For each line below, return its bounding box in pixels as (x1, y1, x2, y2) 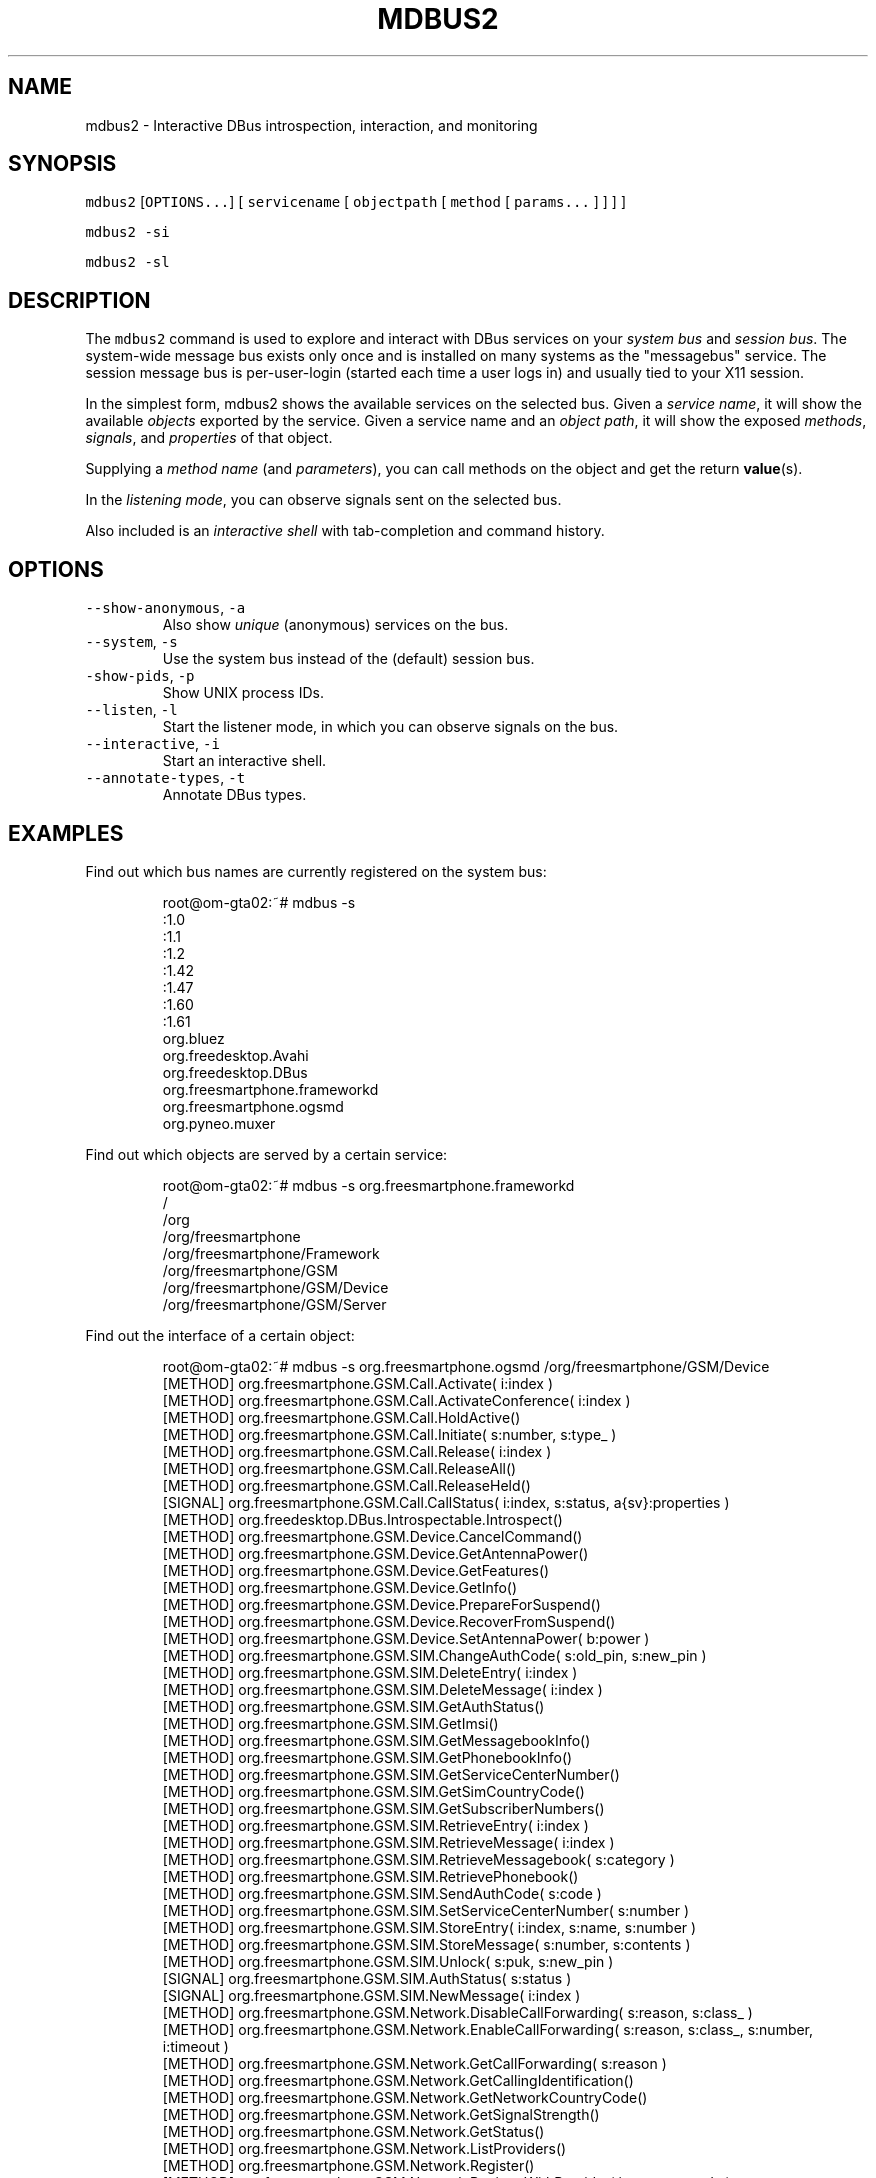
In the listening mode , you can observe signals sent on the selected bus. (85, 491, 562, 509)
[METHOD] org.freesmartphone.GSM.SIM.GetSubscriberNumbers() (162, 1799, 605, 1817)
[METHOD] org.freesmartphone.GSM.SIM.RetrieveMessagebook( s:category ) (162, 1850, 675, 1868)
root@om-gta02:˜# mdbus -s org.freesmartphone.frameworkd (162, 1176, 575, 1194)
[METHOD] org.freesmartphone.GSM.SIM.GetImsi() (162, 1714, 499, 1732)
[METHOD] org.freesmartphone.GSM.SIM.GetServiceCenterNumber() (162, 1765, 620, 1783)
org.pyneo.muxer (162, 1114, 276, 1132)
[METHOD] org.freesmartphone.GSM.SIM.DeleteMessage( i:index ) (162, 1680, 603, 1698)
